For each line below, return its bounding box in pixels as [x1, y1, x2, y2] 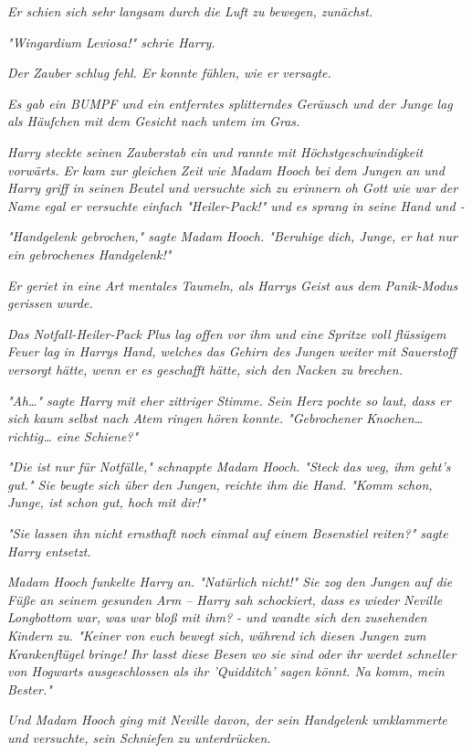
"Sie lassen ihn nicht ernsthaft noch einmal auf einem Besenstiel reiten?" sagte [7, 524, 448, 543]
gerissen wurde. [7, 293, 93, 313]
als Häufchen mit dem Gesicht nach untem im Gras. [7, 111, 300, 131]
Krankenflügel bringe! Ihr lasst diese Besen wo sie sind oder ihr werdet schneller [7, 643, 456, 663]
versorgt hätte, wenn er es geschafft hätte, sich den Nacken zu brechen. [7, 359, 403, 378]
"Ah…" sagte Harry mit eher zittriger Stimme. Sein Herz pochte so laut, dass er [7, 390, 451, 409]
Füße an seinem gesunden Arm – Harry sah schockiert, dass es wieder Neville [7, 589, 443, 609]
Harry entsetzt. [7, 541, 91, 560]
